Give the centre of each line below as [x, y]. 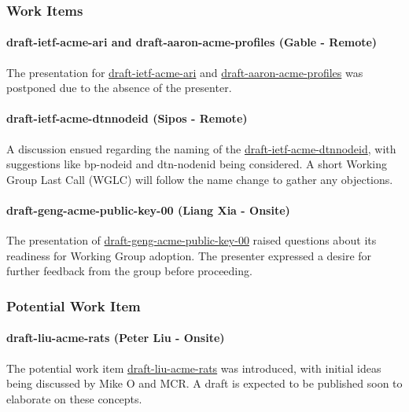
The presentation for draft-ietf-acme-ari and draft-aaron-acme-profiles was [185, 72]
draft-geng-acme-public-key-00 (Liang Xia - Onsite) [148, 210]
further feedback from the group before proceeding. [129, 271]
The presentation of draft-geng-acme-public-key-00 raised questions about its [192, 240]
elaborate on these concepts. [74, 398]
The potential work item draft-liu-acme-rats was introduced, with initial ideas [194, 368]
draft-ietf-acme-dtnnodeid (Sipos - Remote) [127, 118]
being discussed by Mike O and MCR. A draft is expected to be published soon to [204, 383]
